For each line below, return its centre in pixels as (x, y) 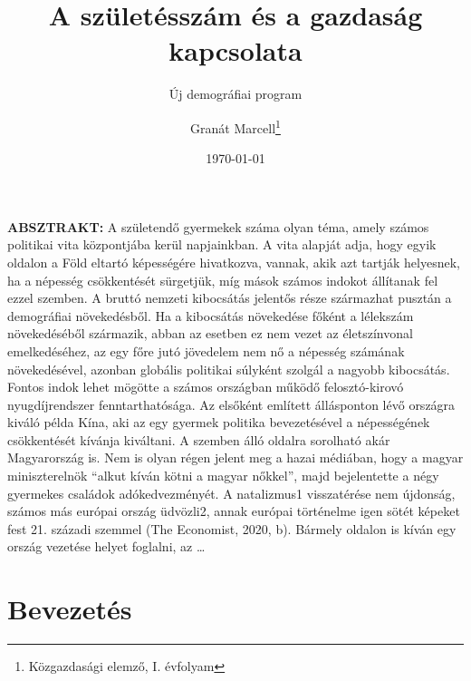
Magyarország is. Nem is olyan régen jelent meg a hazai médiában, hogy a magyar (235, 457)
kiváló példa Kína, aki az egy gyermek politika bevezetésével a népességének (219, 422)
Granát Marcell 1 (235, 126)
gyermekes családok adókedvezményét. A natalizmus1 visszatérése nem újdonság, (231, 493)
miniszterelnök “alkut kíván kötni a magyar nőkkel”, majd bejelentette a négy (223, 476)
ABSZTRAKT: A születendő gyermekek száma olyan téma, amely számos (218, 226)
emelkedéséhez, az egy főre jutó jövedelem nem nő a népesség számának (206, 350)
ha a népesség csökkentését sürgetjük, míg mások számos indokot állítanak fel (223, 280)
